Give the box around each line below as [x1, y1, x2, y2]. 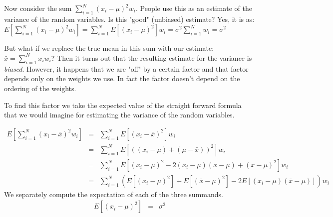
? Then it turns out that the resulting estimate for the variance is [51, 52, 252, 63]
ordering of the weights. [4, 83, 76, 93]
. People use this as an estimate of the [135, 3, 252, 13]
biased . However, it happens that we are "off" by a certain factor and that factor [4, 63, 249, 74]
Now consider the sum [4, 3, 72, 13]
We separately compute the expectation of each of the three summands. [4, 189, 223, 199]
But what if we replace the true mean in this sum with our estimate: [4, 43, 214, 53]
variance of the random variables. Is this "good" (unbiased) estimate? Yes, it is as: [4, 13, 255, 24]
